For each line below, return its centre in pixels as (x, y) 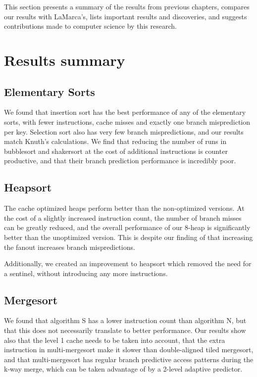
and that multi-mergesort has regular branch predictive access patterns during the (129, 359)
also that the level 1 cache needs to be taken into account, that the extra (115, 340)
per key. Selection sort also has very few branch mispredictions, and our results (124, 131)
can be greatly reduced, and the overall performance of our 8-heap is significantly (127, 227)
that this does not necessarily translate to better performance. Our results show (125, 330)
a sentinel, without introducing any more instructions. (86, 273)
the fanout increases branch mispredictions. (70, 247)
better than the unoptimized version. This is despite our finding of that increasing (128, 237)
